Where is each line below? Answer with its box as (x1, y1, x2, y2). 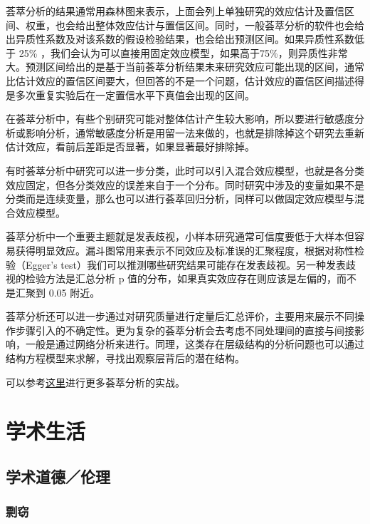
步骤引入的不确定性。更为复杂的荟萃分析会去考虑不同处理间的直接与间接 (15, 322, 354, 337)
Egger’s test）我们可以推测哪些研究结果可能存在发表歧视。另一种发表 (25, 257, 346, 272)
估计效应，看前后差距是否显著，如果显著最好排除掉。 (6, 139, 255, 154)
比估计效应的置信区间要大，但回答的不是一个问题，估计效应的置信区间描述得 (6, 73, 364, 88)
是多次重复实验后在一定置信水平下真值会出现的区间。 (6, 87, 255, 102)
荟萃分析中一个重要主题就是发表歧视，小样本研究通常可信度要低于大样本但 (6, 229, 354, 244)
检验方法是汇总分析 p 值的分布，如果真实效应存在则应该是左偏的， (25, 271, 337, 286)
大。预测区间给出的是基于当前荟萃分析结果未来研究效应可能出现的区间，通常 (6, 59, 364, 74)
